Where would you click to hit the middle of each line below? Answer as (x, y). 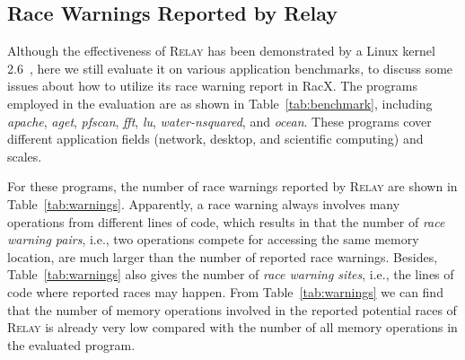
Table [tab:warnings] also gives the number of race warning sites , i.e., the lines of (231, 274)
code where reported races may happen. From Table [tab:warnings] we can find (225, 291)
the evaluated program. (71, 344)
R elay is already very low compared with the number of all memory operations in (232, 327)
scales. (25, 156)
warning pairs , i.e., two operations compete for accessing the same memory (213, 239)
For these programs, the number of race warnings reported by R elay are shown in (232, 186)
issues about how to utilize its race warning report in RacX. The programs (212, 86)
